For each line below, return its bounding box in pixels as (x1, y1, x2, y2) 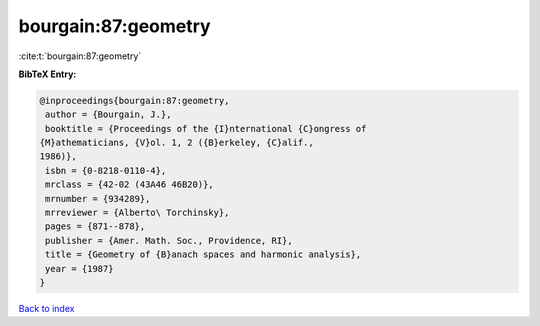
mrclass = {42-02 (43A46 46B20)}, (45, 179, 214, 190)
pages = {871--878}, (45, 221, 146, 232)
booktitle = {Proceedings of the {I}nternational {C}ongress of (45, 123, 367, 134)
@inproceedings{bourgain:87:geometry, (39, 95, 230, 106)
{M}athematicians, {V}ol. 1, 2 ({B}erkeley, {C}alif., (39, 137, 314, 149)
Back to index (18, 302, 75, 314)
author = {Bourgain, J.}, (45, 109, 172, 120)
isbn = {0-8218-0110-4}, (45, 165, 167, 176)
